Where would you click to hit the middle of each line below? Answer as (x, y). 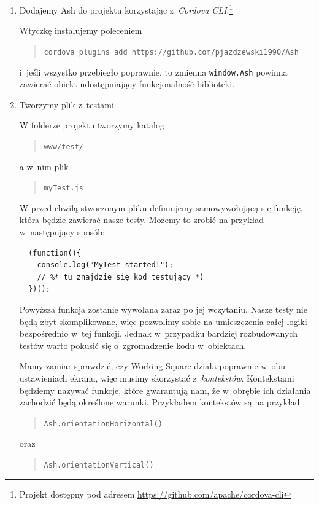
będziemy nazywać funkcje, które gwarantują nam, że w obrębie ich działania (165, 390)
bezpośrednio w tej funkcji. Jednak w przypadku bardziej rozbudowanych (158, 333)
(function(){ (55, 253)
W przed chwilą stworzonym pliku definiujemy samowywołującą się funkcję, (161, 207)
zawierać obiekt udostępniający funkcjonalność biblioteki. (127, 84)
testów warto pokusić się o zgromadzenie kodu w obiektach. (133, 345)
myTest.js (64, 188)
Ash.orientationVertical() (99, 465)
